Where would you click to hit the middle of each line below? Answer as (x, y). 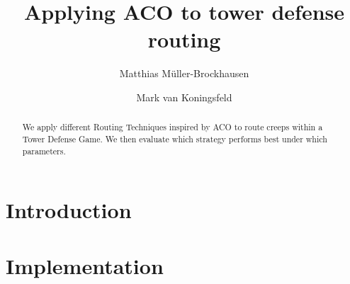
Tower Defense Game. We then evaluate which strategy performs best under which (175, 138)
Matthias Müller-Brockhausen (184, 73)
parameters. (44, 150)
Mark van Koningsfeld (184, 97)
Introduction (69, 210)
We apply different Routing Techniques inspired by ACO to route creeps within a (173, 127)
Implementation (85, 265)
